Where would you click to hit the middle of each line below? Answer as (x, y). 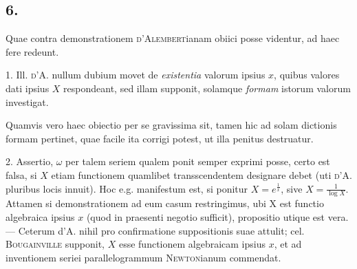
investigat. (27, 101)
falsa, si (21, 174)
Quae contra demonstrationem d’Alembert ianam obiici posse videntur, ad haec (173, 38)
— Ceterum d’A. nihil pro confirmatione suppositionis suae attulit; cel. (155, 230)
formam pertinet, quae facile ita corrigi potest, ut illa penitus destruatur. (160, 138)
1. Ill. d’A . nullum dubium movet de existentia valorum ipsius (136, 75)
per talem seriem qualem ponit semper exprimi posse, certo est (198, 161)
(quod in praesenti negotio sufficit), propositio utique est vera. (217, 216)
